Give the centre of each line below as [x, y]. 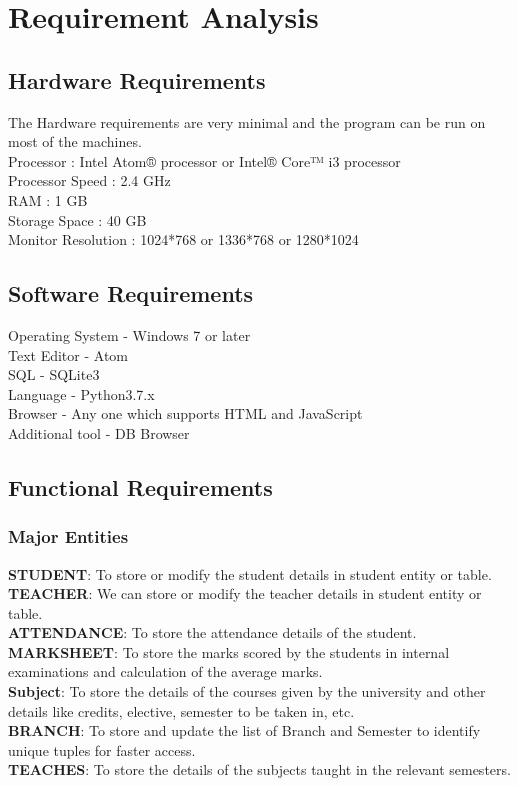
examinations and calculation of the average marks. [165, 671]
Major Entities [68, 536]
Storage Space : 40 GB [77, 219]
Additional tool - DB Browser [99, 432]
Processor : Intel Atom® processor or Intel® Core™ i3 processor [204, 160]
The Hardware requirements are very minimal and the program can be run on [247, 121]
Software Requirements [131, 293]
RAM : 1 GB [48, 199]
